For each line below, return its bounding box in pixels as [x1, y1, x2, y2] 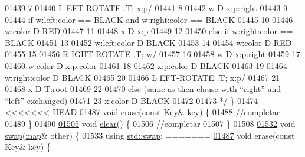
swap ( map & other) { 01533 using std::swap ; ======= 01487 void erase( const [5, 129, 295, 141]
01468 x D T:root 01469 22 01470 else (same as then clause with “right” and [5, 83, 281, 95]
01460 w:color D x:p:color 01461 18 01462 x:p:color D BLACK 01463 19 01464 [5, 59, 287, 71]
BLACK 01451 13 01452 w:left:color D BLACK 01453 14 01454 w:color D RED [5, 36, 292, 48]
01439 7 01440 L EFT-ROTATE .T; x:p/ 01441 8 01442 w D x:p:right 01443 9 [5, 2, 288, 14]
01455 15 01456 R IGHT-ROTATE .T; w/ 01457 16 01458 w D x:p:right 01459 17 [5, 48, 300, 60]
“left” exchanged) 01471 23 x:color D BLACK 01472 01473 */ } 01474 [5, 94, 258, 106]
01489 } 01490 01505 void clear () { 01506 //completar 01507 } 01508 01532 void [5, 117, 296, 129]
